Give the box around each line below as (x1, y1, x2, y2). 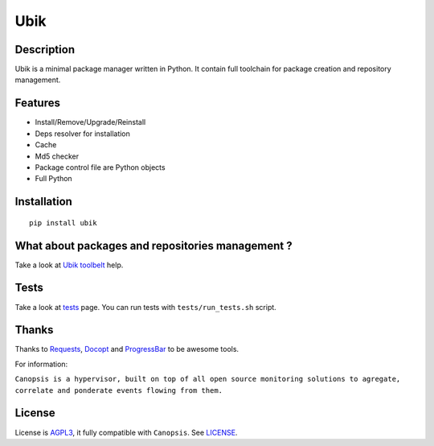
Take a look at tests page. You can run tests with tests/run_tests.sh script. (14, 302, 276, 312)
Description (14, 43, 76, 56)
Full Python (35, 174, 72, 184)
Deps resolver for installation (35, 129, 130, 138)
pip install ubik (29, 218, 97, 227)
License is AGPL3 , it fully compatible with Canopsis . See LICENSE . (14, 427, 238, 437)
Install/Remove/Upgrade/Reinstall (35, 118, 146, 127)
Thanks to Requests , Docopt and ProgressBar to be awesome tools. (14, 345, 240, 354)
